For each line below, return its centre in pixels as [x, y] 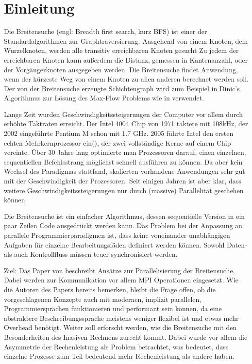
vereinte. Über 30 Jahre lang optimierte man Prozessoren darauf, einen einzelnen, [125, 152]
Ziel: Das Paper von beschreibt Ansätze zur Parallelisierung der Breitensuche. [119, 270]
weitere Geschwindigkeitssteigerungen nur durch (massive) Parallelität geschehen [124, 190]
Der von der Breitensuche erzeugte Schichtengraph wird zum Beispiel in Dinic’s [122, 88]
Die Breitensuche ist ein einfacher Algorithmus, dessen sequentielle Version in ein [125, 216]
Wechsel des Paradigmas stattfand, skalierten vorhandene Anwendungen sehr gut [125, 171]
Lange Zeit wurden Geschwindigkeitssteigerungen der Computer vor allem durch [123, 114]
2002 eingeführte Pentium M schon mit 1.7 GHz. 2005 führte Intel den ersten [119, 133]
